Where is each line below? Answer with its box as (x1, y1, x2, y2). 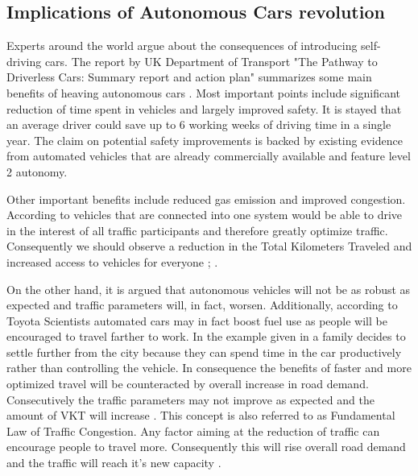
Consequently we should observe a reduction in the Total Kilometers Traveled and (6, 238, 412, 255)
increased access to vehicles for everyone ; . (6, 253, 218, 270)
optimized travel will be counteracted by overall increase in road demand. (6, 375, 369, 392)
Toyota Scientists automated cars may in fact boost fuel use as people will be (6, 312, 387, 329)
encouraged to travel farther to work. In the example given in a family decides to (6, 328, 406, 345)
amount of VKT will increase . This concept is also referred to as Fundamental (6, 407, 395, 424)
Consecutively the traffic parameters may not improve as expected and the (6, 391, 375, 408)
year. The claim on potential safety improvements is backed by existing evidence (6, 131, 403, 148)
